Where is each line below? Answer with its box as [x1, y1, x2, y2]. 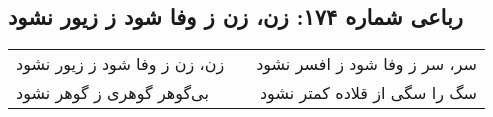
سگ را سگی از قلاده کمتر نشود [259, 81, 477, 105]
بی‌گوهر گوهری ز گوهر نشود [16, 81, 209, 105]
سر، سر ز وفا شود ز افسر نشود [256, 52, 477, 76]
